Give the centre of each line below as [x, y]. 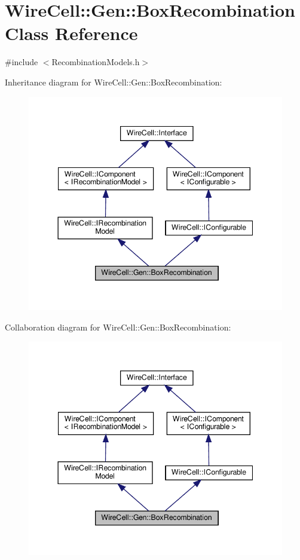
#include [22, 62]
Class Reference [71, 33]
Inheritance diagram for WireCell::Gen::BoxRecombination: [114, 82]
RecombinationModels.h [96, 62]
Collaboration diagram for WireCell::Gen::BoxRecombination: [118, 327]
